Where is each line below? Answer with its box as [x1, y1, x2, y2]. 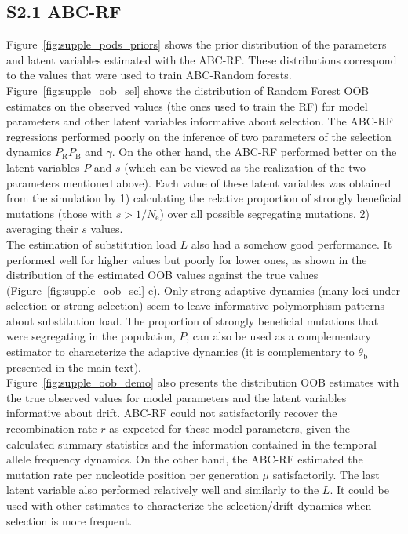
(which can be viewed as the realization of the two [124, 158, 366, 175]
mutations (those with [6, 205, 113, 221]
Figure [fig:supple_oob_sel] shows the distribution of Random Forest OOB [6, 82, 370, 98]
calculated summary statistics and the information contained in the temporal [6, 435, 377, 452]
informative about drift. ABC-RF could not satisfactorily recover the [6, 405, 337, 421]
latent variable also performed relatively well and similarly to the [6, 481, 319, 498]
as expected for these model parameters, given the [109, 420, 350, 437]
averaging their [6, 220, 78, 237]
